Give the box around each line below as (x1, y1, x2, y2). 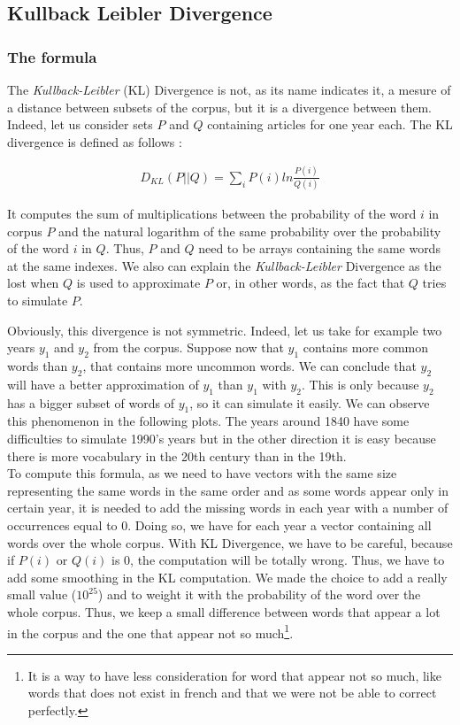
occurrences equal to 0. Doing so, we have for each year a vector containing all (7, 515, 432, 534)
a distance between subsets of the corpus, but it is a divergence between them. (7, 97, 432, 116)
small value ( (7, 585, 77, 604)
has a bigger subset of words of (7, 393, 174, 412)
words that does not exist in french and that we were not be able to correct (27, 683, 437, 702)
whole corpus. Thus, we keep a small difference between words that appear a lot (7, 602, 441, 621)
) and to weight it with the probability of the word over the (97, 585, 421, 604)
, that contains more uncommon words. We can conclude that (82, 356, 417, 374)
